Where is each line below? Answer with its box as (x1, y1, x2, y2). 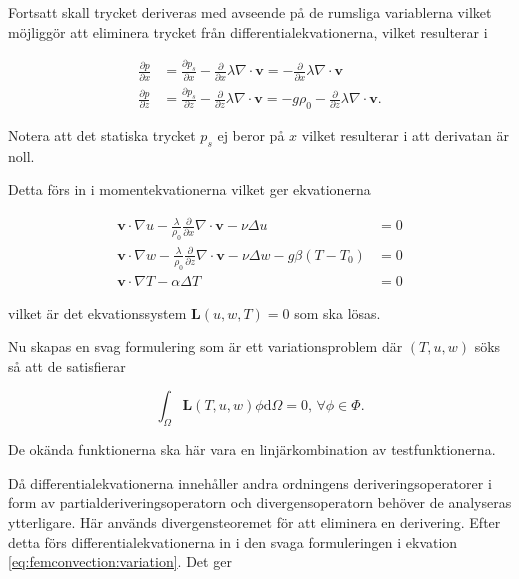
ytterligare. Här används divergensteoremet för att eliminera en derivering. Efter (8, 511, 501, 532)
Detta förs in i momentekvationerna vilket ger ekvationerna (8, 179, 371, 200)
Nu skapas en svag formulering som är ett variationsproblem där (8, 336, 403, 357)
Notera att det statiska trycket (8, 124, 196, 145)
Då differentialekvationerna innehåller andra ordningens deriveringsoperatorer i (8, 472, 492, 493)
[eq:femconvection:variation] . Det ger (8, 551, 232, 572)
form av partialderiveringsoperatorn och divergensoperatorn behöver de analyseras (8, 492, 512, 513)
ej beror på (217, 124, 285, 145)
